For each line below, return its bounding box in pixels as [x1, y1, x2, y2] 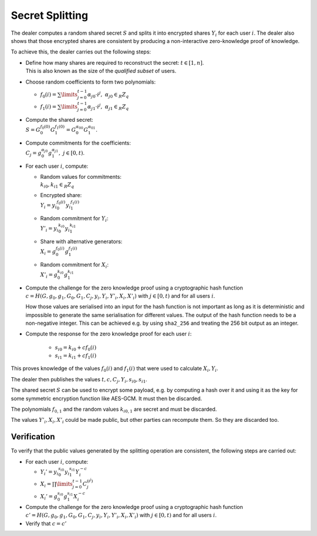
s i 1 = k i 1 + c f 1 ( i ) [55, 352, 97, 360]
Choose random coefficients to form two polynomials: [25, 78, 156, 85]
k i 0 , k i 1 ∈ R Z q [40, 181, 75, 189]
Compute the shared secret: [25, 116, 93, 124]
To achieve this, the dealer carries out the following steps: [11, 48, 151, 55]
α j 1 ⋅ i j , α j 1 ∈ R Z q [87, 102, 129, 112]
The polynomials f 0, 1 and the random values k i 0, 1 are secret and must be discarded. [11, 405, 217, 414]
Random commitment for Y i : [40, 215, 109, 223]
